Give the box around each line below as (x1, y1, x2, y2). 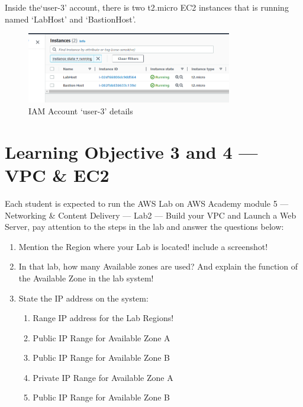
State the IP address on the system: (18, 291, 149, 304)
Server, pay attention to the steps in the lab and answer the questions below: (5, 220, 284, 233)
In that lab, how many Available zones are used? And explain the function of (18, 260, 298, 273)
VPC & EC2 (5, 163, 109, 187)
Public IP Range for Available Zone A (33, 331, 170, 344)
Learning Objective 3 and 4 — (5, 139, 258, 164)
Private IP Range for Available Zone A (33, 371, 173, 383)
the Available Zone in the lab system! (18, 271, 154, 284)
